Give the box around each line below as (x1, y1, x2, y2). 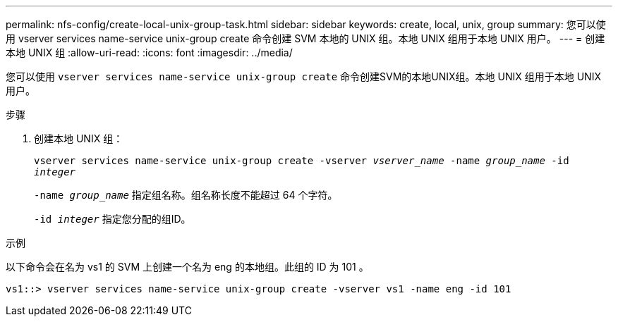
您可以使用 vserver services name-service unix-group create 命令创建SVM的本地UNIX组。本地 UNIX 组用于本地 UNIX (6, 70, 601, 82)
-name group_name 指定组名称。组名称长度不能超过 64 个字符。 (34, 189, 338, 201)
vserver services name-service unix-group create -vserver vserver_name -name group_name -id (34, 155, 569, 166)
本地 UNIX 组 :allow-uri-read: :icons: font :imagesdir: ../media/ (6, 47, 293, 58)
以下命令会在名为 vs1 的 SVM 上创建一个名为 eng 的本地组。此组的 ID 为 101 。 (6, 261, 369, 273)
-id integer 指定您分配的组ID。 (34, 213, 191, 225)
